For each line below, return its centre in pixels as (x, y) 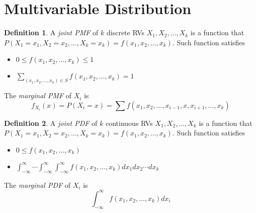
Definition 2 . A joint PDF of (51, 123)
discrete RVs (125, 32)
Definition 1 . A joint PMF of (51, 32)
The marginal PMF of (38, 95)
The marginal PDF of (37, 185)
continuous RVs (129, 123)
